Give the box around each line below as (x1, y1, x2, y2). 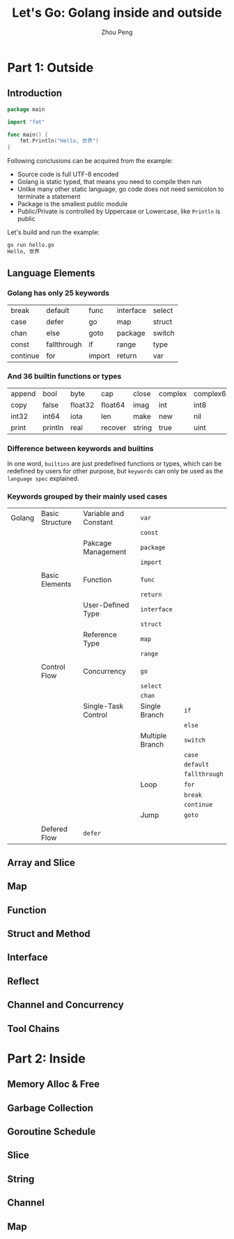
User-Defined (83, 600, 130, 610)
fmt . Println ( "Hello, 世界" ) (19, 137, 99, 144)
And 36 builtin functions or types (7, 372, 122, 381)
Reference (83, 630, 117, 639)
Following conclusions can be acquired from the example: (7, 157, 173, 165)
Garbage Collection (7, 1102, 94, 1113)
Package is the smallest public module (17, 200, 128, 208)
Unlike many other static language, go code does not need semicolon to (17, 185, 224, 193)
